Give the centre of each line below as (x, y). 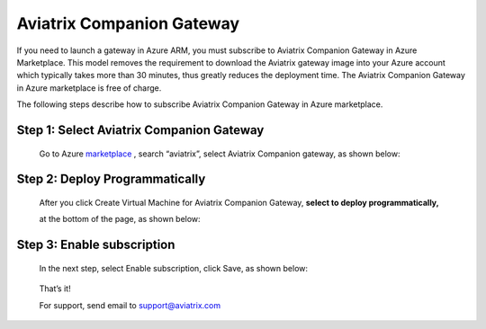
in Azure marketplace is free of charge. (89, 88)
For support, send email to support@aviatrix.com (130, 305)
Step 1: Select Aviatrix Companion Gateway (140, 130)
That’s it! (55, 289)
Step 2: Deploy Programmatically (111, 179)
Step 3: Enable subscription (96, 245)
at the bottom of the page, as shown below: (120, 219)
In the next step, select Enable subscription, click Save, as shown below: (174, 268)
